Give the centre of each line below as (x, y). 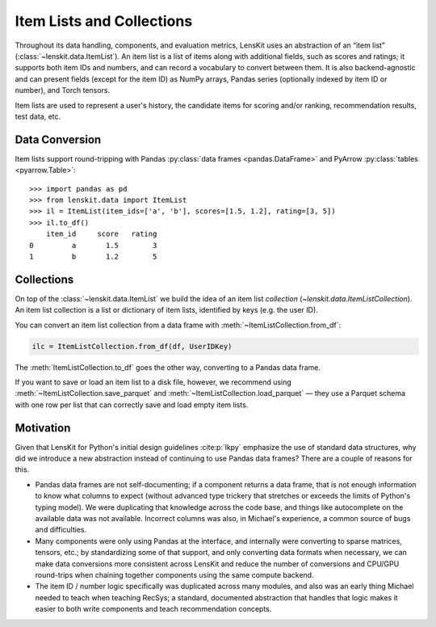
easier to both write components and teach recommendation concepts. (153, 609)
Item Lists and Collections (104, 21)
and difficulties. (61, 530)
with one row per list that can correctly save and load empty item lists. (132, 405)
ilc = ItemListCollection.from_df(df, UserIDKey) (132, 346)
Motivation (43, 428)
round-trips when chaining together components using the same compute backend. (174, 574)
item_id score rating (101, 234)
